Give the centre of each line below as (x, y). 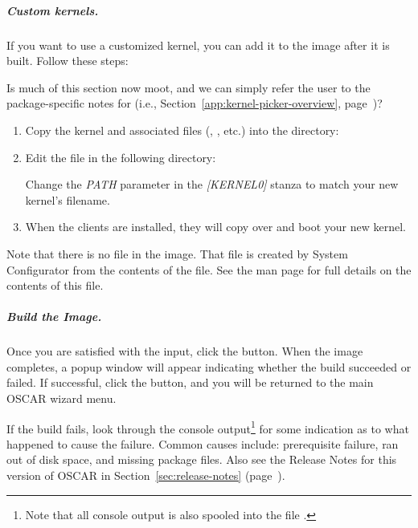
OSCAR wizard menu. (61, 398)
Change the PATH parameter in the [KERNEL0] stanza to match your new (212, 184)
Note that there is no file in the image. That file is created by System (177, 253)
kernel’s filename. (68, 199)
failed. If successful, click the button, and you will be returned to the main (190, 382)
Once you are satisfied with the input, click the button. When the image (185, 351)
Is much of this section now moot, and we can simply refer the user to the (189, 87)
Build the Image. (54, 317)
